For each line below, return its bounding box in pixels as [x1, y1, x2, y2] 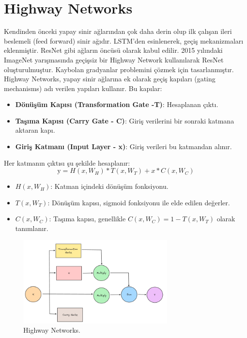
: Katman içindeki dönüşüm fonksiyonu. [50, 181, 169, 191]
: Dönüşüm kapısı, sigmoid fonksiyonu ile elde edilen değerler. [47, 197, 230, 207]
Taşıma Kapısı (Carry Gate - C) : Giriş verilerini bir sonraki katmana [15, 115, 234, 125]
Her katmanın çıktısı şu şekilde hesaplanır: [4, 157, 130, 168]
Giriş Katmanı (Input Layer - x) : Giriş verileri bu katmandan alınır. [15, 141, 232, 152]
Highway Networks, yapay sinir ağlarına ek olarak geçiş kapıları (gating [4, 74, 216, 84]
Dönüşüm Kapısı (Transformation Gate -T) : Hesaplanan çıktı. [15, 99, 218, 109]
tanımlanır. [15, 223, 48, 233]
